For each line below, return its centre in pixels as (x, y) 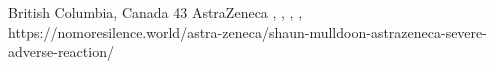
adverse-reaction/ (61, 51)
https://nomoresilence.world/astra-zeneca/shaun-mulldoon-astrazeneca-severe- (247, 31)
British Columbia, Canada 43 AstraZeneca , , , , (155, 12)
